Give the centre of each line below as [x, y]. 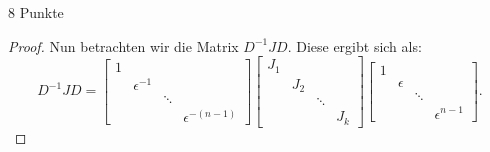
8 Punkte [36, 12]
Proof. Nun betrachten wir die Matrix [123, 45]
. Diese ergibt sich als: [354, 45]
